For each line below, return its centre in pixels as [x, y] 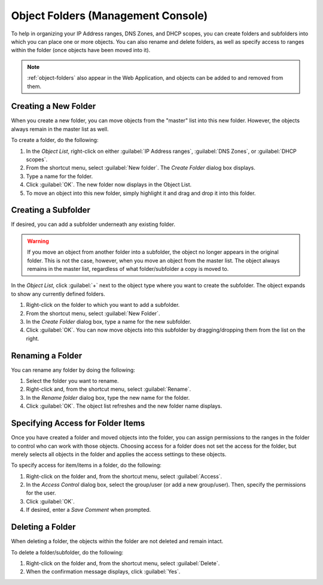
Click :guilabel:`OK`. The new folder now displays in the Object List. [109, 185]
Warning [38, 241]
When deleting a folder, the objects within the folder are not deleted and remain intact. [117, 541]
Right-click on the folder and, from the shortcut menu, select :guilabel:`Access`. [124, 476]
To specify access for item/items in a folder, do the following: [86, 465]
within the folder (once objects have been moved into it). [81, 50]
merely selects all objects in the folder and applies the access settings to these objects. [119, 454]
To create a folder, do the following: [55, 140]
